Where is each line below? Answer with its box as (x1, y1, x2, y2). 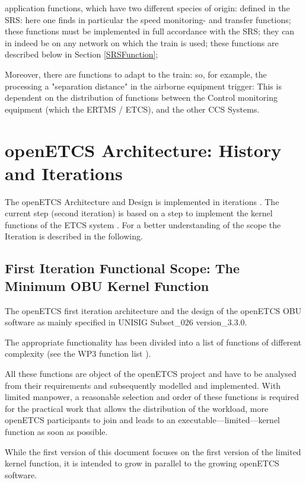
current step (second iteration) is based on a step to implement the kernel (5, 207, 273, 219)
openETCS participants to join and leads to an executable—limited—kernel (5, 414, 280, 426)
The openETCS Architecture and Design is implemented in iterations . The (5, 195, 279, 207)
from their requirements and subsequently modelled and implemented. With (5, 379, 281, 391)
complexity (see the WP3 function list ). (5, 347, 151, 360)
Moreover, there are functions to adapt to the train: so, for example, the (5, 68, 267, 80)
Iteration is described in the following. (5, 230, 143, 242)
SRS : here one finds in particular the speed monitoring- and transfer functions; (5, 13, 291, 25)
